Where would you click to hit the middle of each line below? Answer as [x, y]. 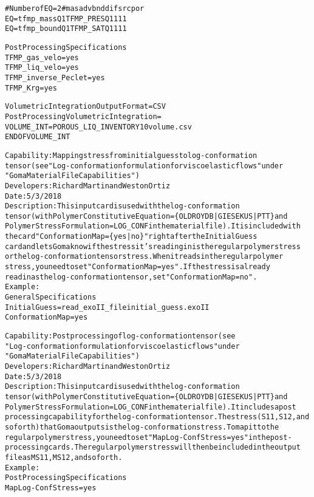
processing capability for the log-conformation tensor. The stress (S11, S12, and [157, 417]
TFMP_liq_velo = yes [42, 68]
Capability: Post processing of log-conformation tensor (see [120, 336]
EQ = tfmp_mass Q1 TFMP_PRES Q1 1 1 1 [66, 19]
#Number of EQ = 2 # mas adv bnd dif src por [75, 9]
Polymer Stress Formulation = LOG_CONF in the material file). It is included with [153, 226]
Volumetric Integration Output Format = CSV [85, 107]
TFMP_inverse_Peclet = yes [55, 77]
